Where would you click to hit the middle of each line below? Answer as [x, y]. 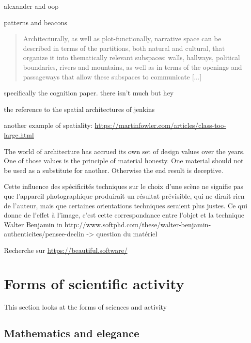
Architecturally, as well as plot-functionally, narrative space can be [122, 39]
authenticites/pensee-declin [44, 234]
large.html [19, 134]
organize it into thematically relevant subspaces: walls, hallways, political [132, 57]
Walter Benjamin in [33, 224]
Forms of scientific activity [94, 283]
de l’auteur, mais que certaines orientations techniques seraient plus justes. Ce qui [126, 205]
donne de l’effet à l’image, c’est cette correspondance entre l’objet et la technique [124, 215]
